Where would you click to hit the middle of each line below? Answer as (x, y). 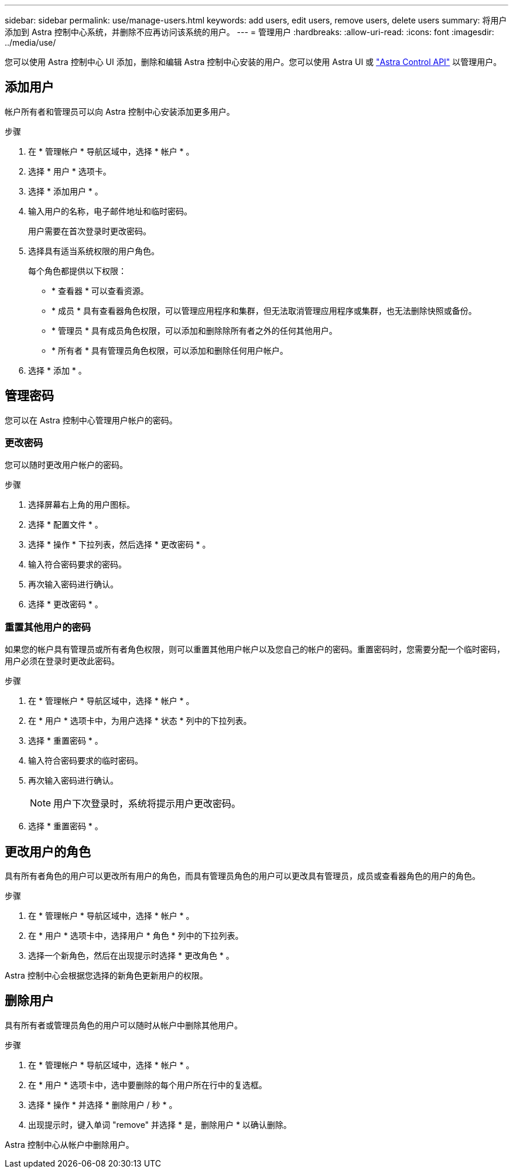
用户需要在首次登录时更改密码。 (90, 231)
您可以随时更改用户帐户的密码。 (66, 465)
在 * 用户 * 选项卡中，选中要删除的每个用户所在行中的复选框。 (148, 1085)
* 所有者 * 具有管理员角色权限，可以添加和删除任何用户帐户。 (170, 350)
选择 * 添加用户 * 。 (66, 191)
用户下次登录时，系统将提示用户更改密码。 (147, 804)
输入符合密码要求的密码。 (77, 565)
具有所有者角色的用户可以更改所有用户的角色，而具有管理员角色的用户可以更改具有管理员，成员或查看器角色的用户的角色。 (242, 876)
